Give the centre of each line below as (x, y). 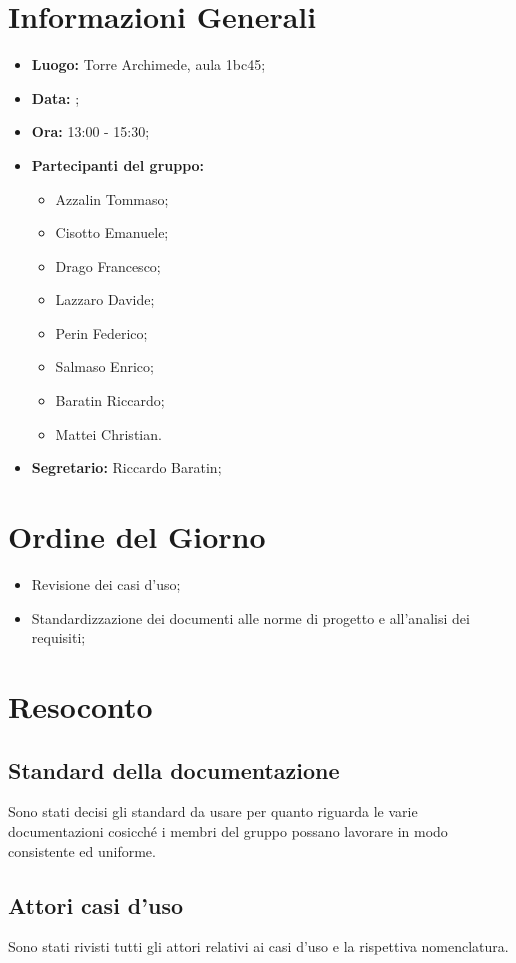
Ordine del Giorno (137, 536)
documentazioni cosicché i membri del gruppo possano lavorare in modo (228, 830)
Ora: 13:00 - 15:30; (90, 131)
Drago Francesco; (108, 265)
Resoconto (80, 705)
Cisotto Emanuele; (112, 232)
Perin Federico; (101, 332)
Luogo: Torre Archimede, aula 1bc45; (148, 64)
